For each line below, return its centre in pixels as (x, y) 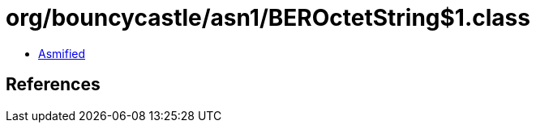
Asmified (62, 53)
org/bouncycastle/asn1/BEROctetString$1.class (268, 18)
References (53, 85)
